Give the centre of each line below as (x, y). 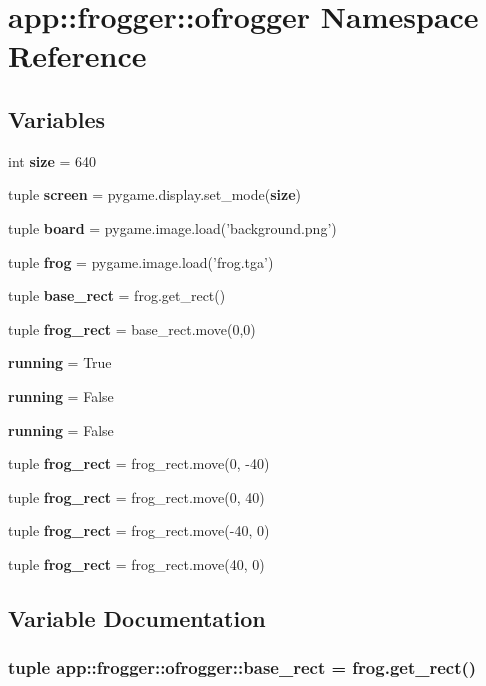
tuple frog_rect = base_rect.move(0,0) (132, 328)
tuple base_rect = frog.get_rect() (117, 295)
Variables (57, 118)
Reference (77, 55)
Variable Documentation (137, 617)
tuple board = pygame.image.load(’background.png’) (172, 227)
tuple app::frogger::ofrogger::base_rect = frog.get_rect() (242, 667)
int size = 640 (52, 160)
